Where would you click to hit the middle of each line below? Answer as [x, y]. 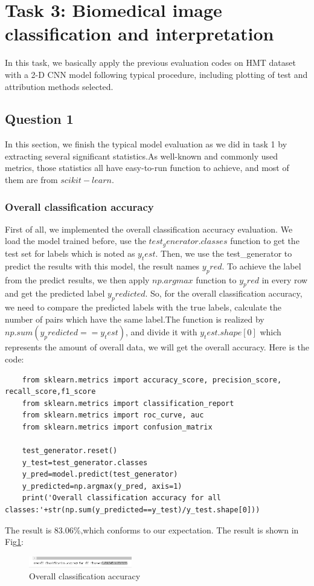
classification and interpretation [139, 34]
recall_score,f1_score [50, 392]
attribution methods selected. [59, 86]
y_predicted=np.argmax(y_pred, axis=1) [102, 486]
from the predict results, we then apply [77, 279]
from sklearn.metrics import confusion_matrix [117, 427]
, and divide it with [161, 332]
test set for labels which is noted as [70, 253]
